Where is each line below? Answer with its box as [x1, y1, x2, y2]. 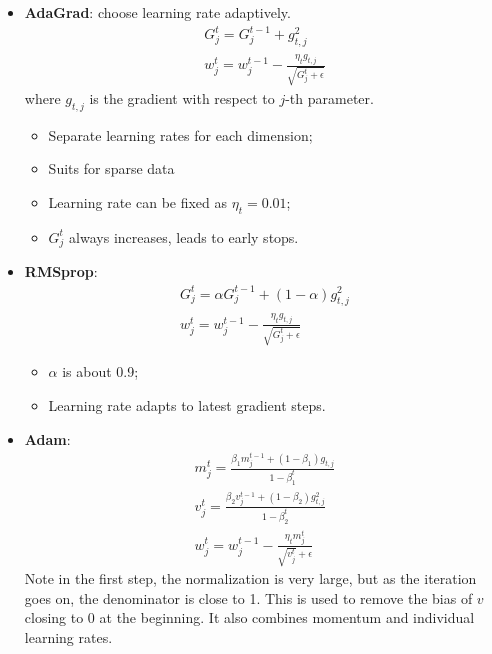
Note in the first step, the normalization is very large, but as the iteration [24, 568, 477, 589]
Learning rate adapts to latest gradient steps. [48, 394, 326, 415]
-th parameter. [285, 87, 374, 108]
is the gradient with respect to [89, 87, 275, 108]
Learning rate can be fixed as [48, 191, 228, 212]
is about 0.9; [62, 361, 139, 382]
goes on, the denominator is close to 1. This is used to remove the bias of [24, 587, 473, 608]
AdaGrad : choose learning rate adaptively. [24, 2, 291, 22]
